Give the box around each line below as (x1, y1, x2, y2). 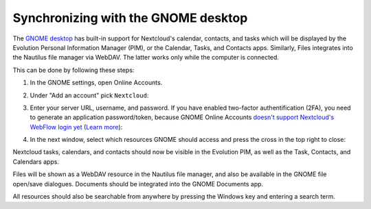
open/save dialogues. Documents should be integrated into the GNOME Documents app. (12, 180, 264, 188)
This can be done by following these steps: (12, 66, 135, 74)
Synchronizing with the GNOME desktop (12, 10, 248, 25)
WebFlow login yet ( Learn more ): (30, 123, 123, 131)
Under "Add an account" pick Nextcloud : (30, 91, 149, 99)
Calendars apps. (12, 158, 60, 166)
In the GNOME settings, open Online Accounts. (30, 79, 163, 87)
